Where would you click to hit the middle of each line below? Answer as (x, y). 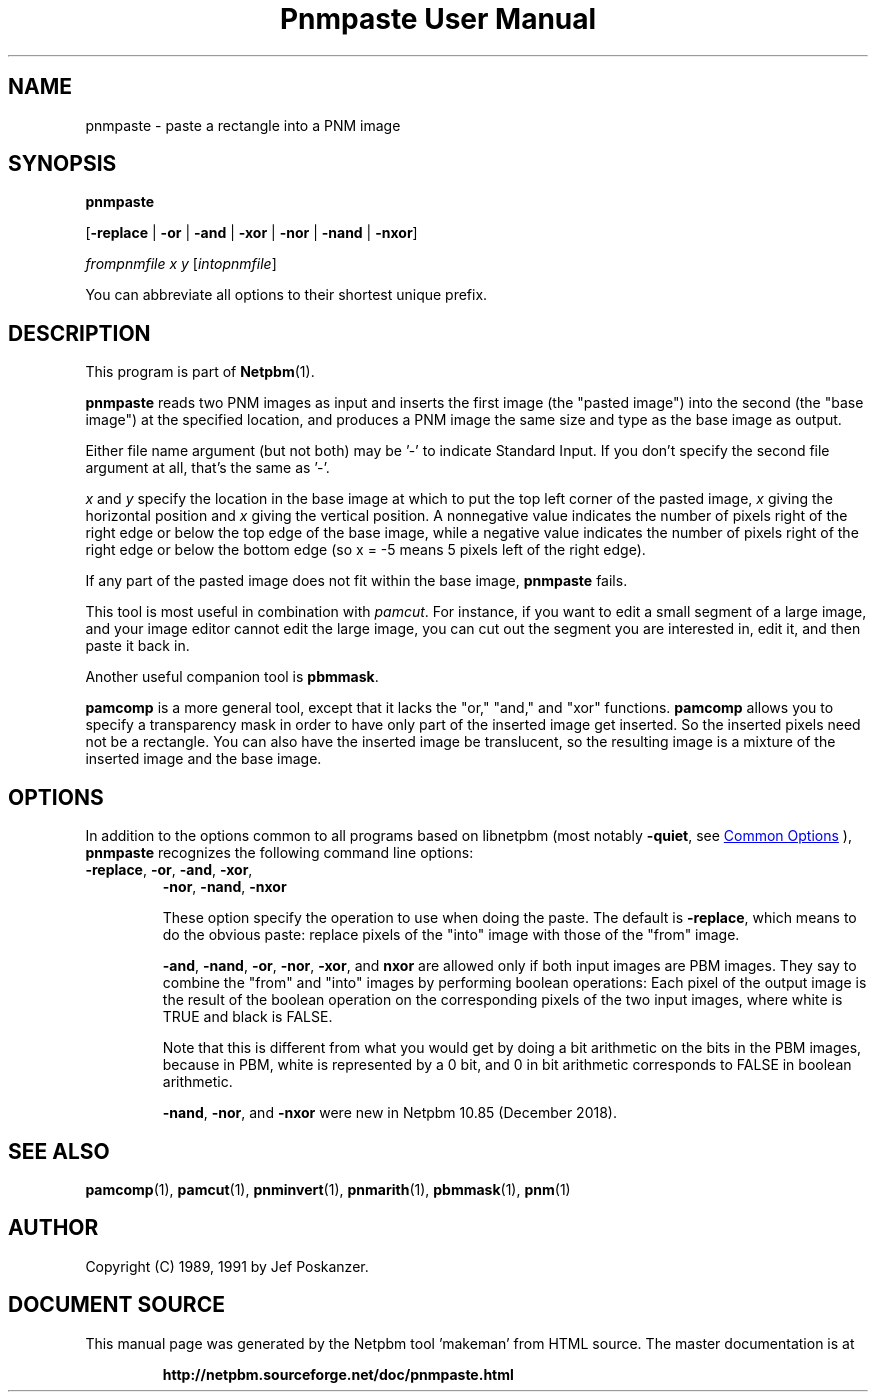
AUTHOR (53, 1228)
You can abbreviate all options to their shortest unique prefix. (286, 295)
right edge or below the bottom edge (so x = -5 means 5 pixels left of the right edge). (365, 550)
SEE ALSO (59, 1151)
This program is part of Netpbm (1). (200, 372)
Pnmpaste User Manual (438, 19)
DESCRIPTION (79, 333)
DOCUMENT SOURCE (116, 1305)
